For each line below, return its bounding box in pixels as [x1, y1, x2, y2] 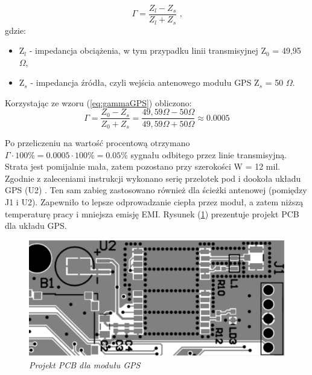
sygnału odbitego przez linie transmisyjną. [130, 148, 287, 161]
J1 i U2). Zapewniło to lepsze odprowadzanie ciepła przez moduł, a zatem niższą [5, 195, 304, 208]
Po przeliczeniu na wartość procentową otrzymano [5, 136, 190, 149]
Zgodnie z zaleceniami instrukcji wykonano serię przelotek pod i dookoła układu [5, 171, 301, 184]
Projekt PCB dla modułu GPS [29, 358, 141, 371]
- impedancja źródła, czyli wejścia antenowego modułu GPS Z [30, 76, 259, 89]
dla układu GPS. [5, 219, 67, 232]
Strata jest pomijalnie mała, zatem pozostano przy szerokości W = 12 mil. [5, 160, 281, 173]
